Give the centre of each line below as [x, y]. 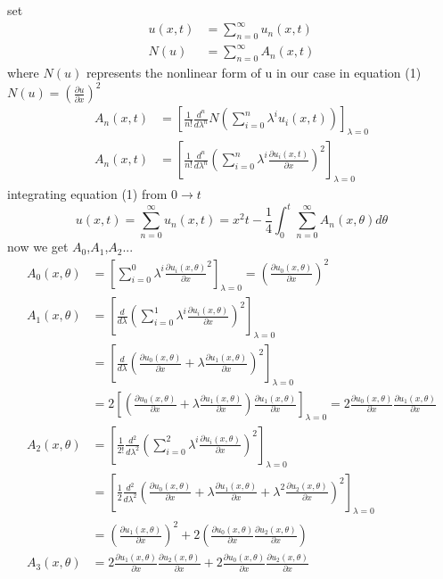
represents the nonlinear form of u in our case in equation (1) [254, 73]
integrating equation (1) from [87, 194]
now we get [38, 247]
